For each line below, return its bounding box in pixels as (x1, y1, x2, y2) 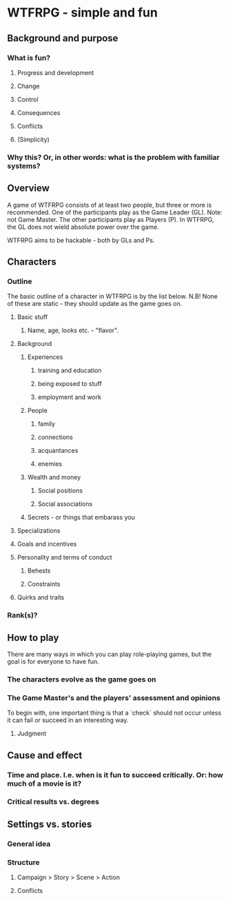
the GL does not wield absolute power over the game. (7, 223, 160, 231)
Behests (27, 566, 51, 575)
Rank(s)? (7, 611, 38, 620)
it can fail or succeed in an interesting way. (7, 716, 129, 724)
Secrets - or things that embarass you (27, 513, 136, 522)
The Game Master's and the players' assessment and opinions (7, 693, 220, 702)
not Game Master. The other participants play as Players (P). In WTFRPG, (7, 215, 215, 223)
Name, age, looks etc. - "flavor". (27, 326, 119, 335)
